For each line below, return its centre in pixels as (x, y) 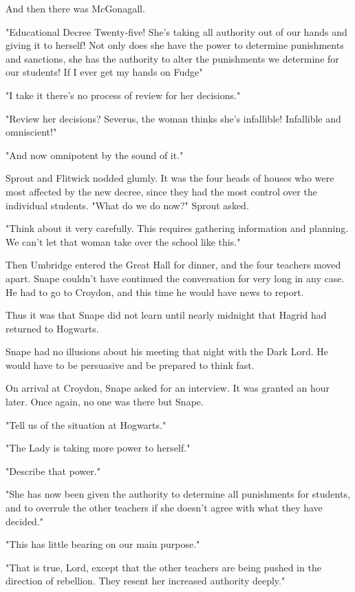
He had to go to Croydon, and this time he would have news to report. (155, 292)
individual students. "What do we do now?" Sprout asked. (127, 205)
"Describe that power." (53, 471)
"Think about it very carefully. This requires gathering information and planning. (177, 228)
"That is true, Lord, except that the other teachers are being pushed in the (163, 567)
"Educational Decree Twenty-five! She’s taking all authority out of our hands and (176, 31)
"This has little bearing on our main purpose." (103, 544)
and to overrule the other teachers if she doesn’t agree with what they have (164, 508)
